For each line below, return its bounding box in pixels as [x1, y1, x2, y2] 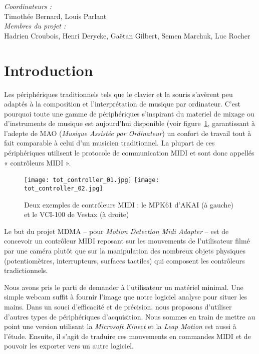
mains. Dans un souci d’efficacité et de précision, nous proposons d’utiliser [4, 301, 232, 311]
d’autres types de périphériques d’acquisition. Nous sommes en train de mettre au [4, 311, 255, 321]
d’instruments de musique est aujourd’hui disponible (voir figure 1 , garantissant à [4, 118, 255, 128]
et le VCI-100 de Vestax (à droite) [24, 209, 129, 219]
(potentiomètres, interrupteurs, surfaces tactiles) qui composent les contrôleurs [4, 255, 245, 265]
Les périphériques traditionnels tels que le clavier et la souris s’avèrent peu [4, 88, 233, 99]
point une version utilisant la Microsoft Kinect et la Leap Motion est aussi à [4, 321, 236, 331]
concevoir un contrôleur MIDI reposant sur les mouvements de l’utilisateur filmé [4, 235, 250, 246]
